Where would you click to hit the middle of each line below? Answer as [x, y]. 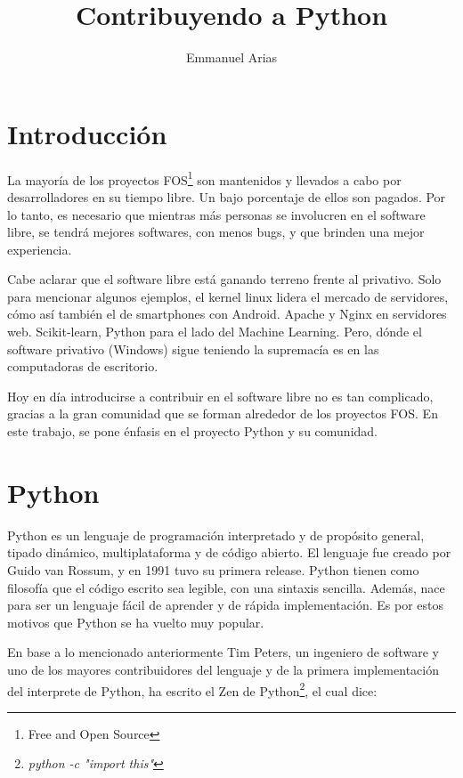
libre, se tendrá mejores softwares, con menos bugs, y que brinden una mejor [216, 232]
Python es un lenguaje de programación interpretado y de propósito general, [216, 535]
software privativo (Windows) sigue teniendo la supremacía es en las [193, 348]
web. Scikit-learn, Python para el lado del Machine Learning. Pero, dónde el [215, 332]
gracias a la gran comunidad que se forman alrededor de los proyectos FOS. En [223, 413]
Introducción [87, 133]
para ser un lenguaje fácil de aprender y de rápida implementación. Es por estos [225, 605]
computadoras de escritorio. [83, 366]
